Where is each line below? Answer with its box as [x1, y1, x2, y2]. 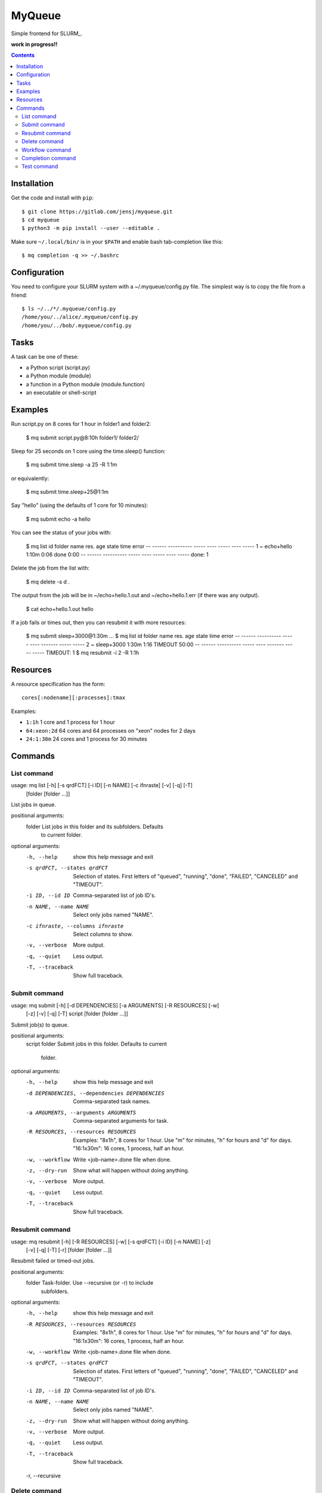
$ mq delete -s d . [26, 578, 70, 585]
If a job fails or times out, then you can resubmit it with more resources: [11, 619, 186, 626]
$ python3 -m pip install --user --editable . [21, 225, 160, 232]
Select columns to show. [73, 930, 134, 938]
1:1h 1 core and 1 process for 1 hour [26, 718, 116, 726]
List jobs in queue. [11, 801, 56, 808]
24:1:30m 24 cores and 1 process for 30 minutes [26, 735, 147, 742]
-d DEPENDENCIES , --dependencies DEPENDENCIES [26, 1090, 165, 1096]
